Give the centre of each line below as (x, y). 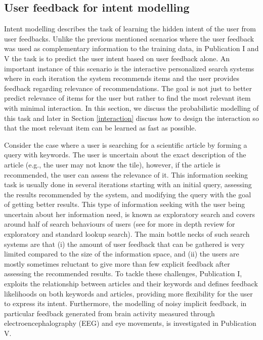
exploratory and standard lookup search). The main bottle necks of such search (127, 234)
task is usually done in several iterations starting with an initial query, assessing (128, 184)
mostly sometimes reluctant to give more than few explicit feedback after (117, 263)
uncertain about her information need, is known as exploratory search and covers (130, 214)
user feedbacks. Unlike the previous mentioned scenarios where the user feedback (129, 38)
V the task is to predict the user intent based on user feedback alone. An (117, 58)
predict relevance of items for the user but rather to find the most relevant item (127, 98)
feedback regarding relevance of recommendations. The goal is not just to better (128, 88)
